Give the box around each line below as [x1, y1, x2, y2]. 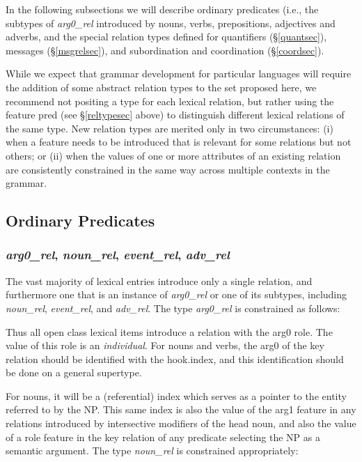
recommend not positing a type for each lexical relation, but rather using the [6, 93, 334, 108]
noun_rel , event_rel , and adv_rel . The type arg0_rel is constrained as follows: [6, 300, 340, 315]
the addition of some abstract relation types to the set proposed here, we [6, 79, 317, 94]
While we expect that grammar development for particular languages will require [6, 66, 352, 81]
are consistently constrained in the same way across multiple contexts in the [6, 162, 330, 176]
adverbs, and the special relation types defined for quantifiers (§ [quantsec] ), [6, 29, 327, 44]
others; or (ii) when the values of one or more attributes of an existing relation [6, 148, 341, 162]
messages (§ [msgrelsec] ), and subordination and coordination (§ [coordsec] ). [6, 43, 324, 57]
